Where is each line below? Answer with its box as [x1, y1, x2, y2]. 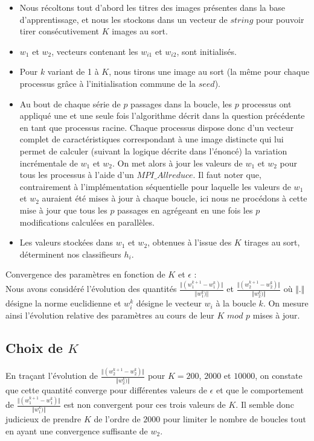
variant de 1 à [47, 65, 99, 78]
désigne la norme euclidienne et [5, 297, 121, 309]
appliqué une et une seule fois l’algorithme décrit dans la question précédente [19, 109, 305, 122]
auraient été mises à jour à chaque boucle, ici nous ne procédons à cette [42, 192, 307, 205]
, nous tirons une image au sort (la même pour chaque [109, 65, 310, 78]
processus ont [242, 97, 292, 110]
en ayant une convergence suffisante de [5, 424, 148, 437]
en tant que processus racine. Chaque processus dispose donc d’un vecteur [19, 121, 294, 133]
